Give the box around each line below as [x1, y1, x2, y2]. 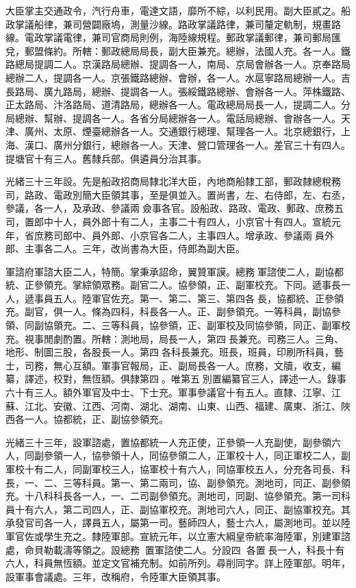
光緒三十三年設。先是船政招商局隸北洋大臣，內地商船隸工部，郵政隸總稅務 [5, 174, 341, 188]
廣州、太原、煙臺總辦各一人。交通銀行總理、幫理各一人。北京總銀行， [24, 124, 341, 138]
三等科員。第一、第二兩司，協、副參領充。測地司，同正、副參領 [62, 475, 351, 489]
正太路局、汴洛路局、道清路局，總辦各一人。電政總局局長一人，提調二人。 [5, 97, 341, 112]
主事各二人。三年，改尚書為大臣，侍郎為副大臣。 [24, 241, 245, 256]
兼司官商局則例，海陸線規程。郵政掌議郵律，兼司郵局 [91, 30, 331, 45]
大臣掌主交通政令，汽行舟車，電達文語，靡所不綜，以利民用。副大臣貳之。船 [5, 3, 351, 17]
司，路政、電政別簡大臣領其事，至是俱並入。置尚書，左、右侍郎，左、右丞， [5, 187, 351, 201]
